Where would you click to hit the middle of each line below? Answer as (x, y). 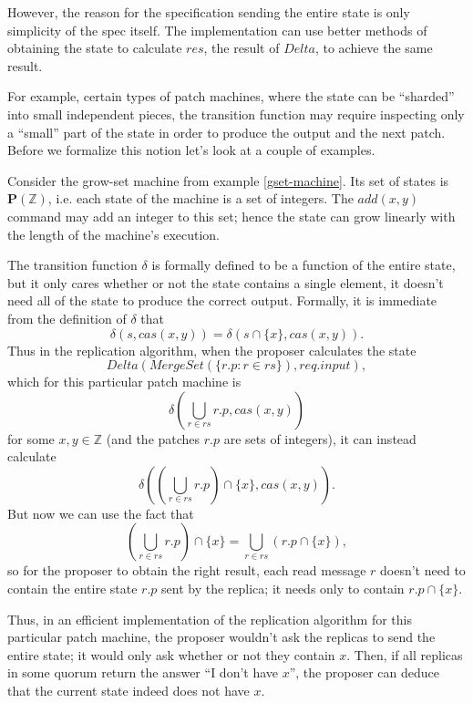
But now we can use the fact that (101, 513)
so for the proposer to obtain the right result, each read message (187, 570)
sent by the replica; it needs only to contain (283, 589)
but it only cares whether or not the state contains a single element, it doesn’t (226, 282)
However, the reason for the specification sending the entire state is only (209, 12)
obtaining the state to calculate (95, 48)
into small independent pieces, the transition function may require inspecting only (236, 114)
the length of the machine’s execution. (114, 234)
